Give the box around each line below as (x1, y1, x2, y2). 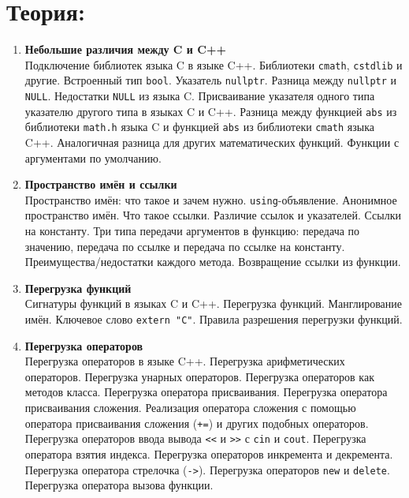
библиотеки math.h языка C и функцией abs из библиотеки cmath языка (24, 118, 374, 135)
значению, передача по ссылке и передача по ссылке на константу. (24, 238, 345, 254)
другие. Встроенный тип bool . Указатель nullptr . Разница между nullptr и (24, 72, 397, 88)
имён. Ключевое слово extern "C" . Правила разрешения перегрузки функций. (24, 311, 403, 327)
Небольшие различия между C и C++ (24, 41, 226, 58)
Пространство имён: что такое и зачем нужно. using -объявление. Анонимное (24, 191, 397, 208)
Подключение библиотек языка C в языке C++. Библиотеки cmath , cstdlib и (24, 56, 403, 73)
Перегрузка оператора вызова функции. (24, 477, 214, 493)
